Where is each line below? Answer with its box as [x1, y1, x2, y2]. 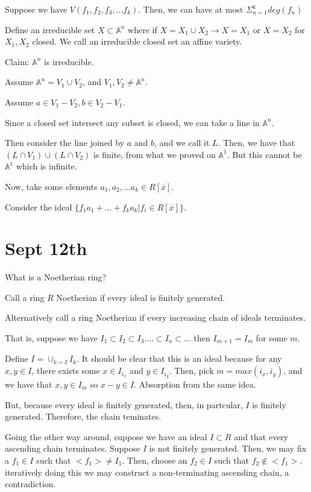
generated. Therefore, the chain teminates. [5, 410, 162, 423]
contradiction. [5, 478, 56, 490]
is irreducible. [44, 55, 94, 68]
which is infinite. [16, 160, 77, 172]
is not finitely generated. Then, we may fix [149, 442, 307, 455]
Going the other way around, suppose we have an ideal [5, 430, 207, 443]
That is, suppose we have [5, 332, 98, 344]
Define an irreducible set [5, 23, 95, 36]
